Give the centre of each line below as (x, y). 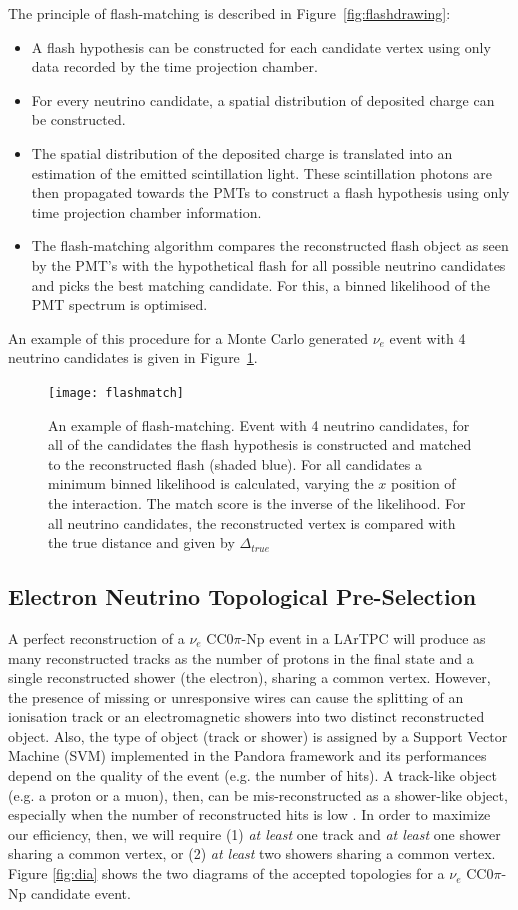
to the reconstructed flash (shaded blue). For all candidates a (235, 463)
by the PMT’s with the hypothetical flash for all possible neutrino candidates (268, 264)
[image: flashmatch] (116, 392)
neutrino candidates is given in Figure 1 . (133, 357)
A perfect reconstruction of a (96, 637)
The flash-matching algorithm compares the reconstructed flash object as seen (270, 245)
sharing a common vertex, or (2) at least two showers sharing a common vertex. (252, 853)
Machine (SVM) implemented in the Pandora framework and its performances (247, 755)
